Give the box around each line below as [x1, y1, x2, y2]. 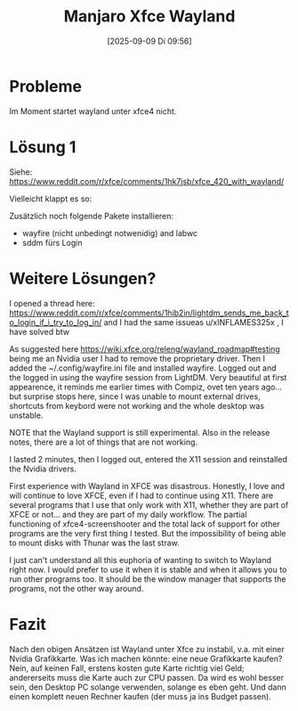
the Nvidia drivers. [9, 463, 77, 474]
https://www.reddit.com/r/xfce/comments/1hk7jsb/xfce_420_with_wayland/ [9, 176, 285, 186]
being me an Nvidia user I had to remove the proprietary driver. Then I [9, 353, 265, 364]
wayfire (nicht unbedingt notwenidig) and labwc [21, 227, 198, 238]
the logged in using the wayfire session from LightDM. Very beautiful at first [9, 372, 287, 382]
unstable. [9, 410, 44, 421]
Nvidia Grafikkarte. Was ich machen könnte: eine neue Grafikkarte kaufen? [9, 653, 283, 664]
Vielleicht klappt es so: [9, 193, 93, 204]
